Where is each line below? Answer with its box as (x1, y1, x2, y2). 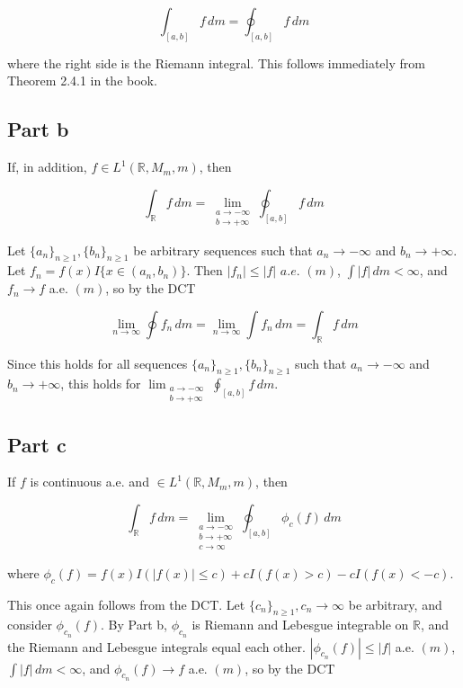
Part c (7, 430, 67, 458)
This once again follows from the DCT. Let (7, 594, 245, 613)
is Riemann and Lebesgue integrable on (191, 615, 409, 634)
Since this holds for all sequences (7, 353, 188, 372)
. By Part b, (101, 615, 167, 634)
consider (7, 615, 52, 634)
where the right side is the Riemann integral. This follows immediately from (7, 53, 425, 72)
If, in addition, (7, 157, 87, 176)
